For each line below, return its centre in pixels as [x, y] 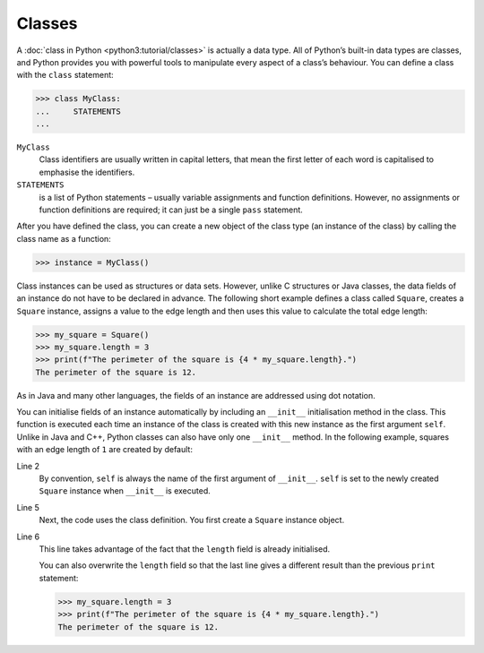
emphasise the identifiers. [87, 172]
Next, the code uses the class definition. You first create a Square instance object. [192, 520]
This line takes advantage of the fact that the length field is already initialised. [185, 549]
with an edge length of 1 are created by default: [104, 450]
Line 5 [28, 507]
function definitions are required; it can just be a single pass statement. [171, 210]
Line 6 [28, 537]
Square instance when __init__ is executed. [125, 491]
